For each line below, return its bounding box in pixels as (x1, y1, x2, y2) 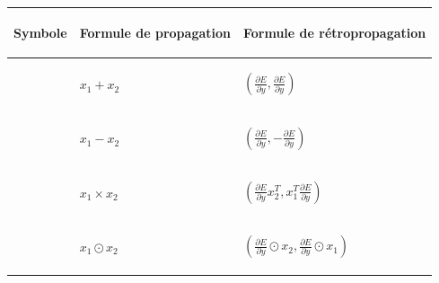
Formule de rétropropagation (242, 22, 426, 41)
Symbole (13, 22, 67, 41)
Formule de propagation (79, 22, 231, 41)
